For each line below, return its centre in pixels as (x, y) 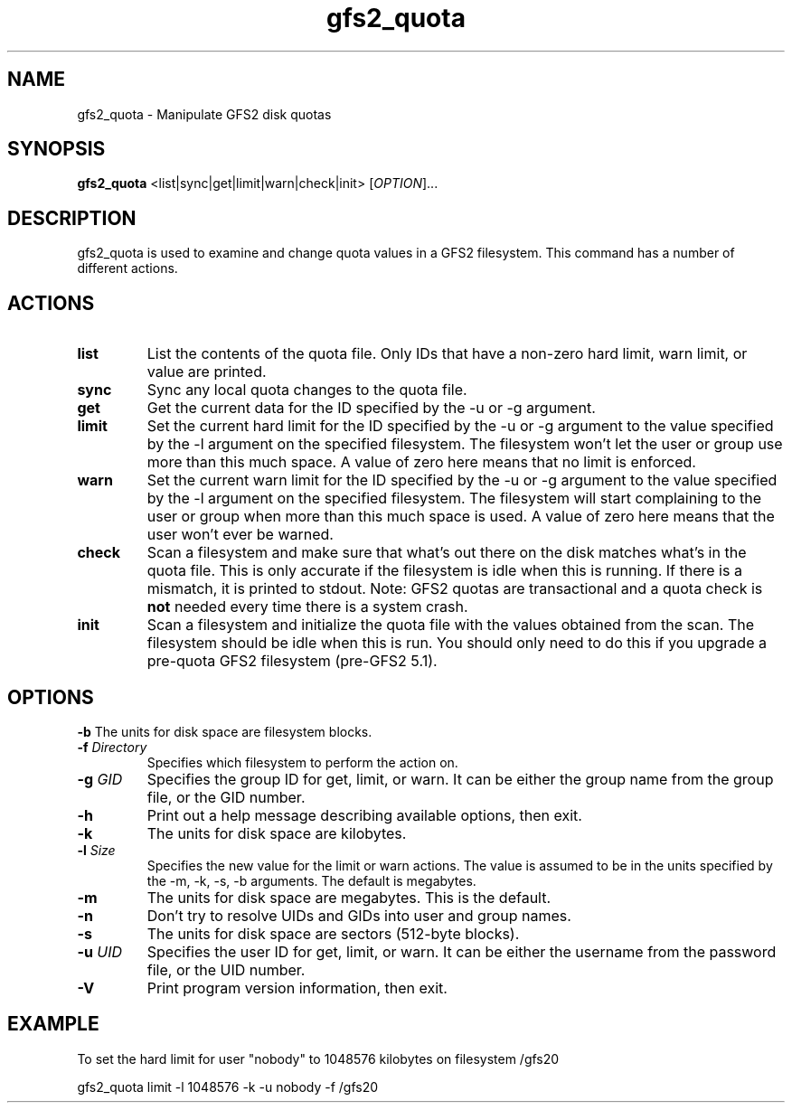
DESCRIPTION (72, 218)
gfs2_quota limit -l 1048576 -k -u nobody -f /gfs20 (228, 1086)
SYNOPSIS (57, 149)
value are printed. (207, 372)
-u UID (100, 951)
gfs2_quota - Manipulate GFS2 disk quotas (204, 114)
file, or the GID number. (226, 797)
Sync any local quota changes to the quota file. (307, 390)
